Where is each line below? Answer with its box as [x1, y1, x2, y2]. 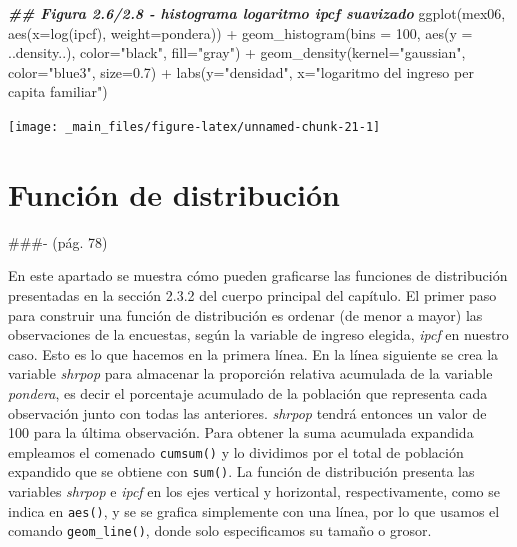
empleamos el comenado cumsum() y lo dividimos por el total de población [8, 441, 464, 462]
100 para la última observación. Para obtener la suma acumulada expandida [8, 422, 474, 443]
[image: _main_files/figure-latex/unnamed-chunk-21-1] [8, 119, 381, 134]
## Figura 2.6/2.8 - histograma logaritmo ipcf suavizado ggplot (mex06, [8, 3, 506, 23]
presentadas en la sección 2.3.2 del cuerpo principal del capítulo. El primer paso [8, 284, 497, 305]
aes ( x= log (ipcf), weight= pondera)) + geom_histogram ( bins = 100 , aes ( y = [8, 22, 473, 43]
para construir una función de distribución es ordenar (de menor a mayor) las [8, 304, 483, 325]
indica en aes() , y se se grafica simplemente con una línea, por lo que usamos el [8, 500, 500, 521]
